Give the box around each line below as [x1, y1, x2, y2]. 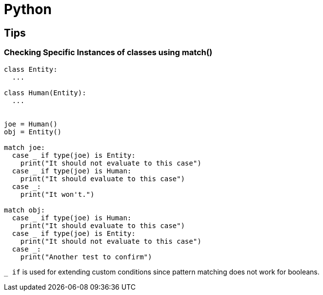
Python [4, 1, 52, 18]
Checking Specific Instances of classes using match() [4, 47, 213, 58]
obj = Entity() [4, 127, 62, 136]
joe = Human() [4, 120, 58, 128]
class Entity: [4, 65, 58, 73]
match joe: [4, 143, 45, 151]
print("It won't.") [20, 190, 95, 198]
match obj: [4, 206, 45, 214]
